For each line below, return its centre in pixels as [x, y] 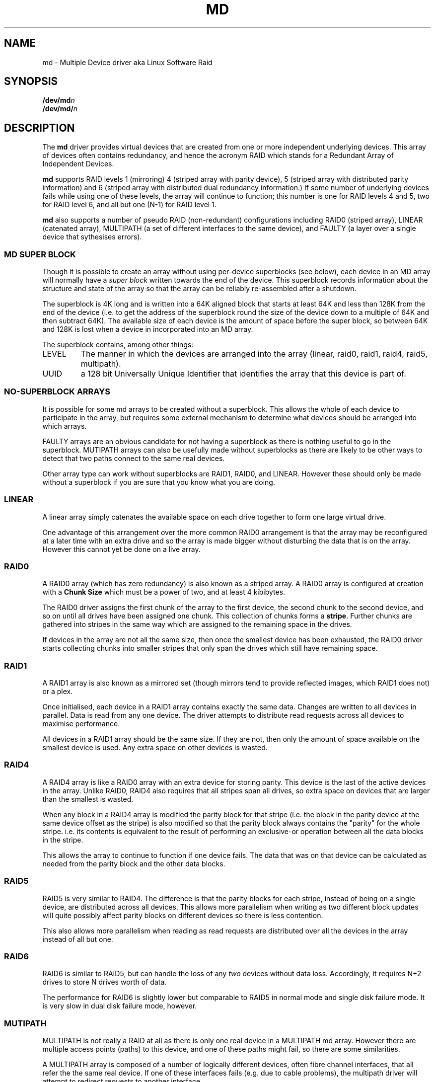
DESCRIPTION [39, 128]
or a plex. [58, 692]
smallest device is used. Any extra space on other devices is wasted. [155, 748]
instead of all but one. [78, 939]
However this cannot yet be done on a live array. [121, 549]
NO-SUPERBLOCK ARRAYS [57, 392]
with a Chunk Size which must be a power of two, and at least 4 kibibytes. [164, 592]
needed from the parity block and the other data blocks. [134, 863]
